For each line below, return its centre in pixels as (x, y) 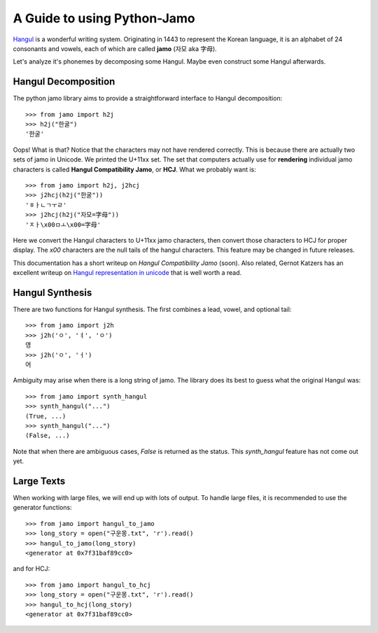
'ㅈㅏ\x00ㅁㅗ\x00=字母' (63, 225)
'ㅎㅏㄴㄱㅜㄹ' (46, 205)
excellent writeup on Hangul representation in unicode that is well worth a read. (127, 273)
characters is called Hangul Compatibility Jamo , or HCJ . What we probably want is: (135, 169)
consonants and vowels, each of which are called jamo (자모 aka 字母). (115, 48)
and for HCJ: (31, 569)
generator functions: (43, 508)
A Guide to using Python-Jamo (104, 18)
